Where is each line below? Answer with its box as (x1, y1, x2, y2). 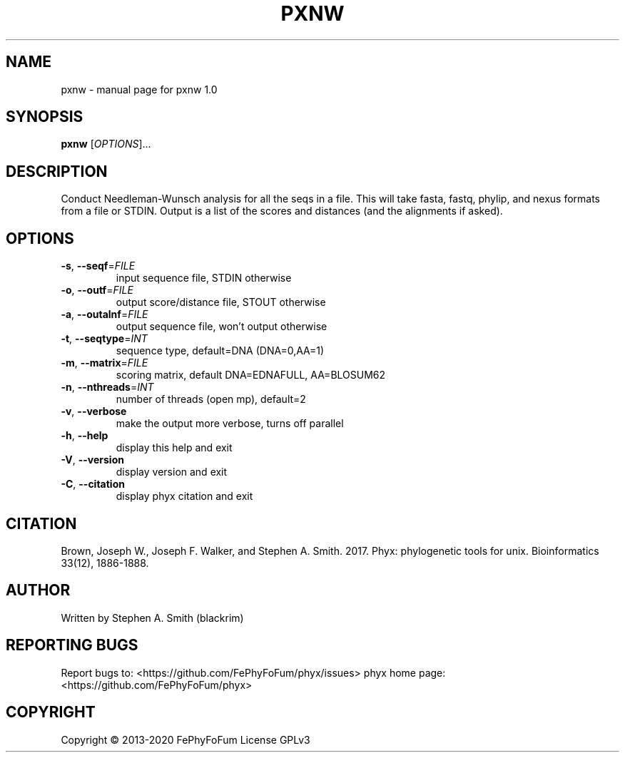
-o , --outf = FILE (61, 284, 133, 297)
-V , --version (61, 454, 124, 466)
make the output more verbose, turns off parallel (116, 417, 344, 430)
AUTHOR (6, 581, 71, 600)
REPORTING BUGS (6, 636, 138, 655)
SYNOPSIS (6, 108, 83, 126)
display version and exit (116, 466, 228, 478)
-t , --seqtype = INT (61, 332, 148, 345)
